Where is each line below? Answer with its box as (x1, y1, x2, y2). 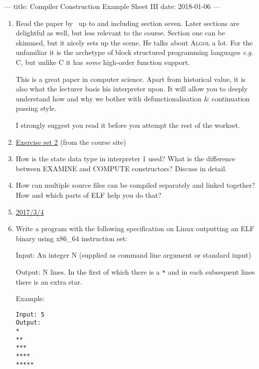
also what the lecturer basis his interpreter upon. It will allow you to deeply (15, 83, 248, 94)
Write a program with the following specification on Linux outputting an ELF (15, 223, 255, 234)
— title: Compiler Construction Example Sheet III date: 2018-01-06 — (4, 1, 220, 11)
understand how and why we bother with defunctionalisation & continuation (15, 93, 250, 103)
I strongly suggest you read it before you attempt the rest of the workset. (15, 119, 240, 130)
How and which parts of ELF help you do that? (15, 189, 162, 200)
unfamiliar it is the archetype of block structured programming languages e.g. (15, 47, 254, 57)
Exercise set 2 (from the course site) (15, 136, 126, 147)
